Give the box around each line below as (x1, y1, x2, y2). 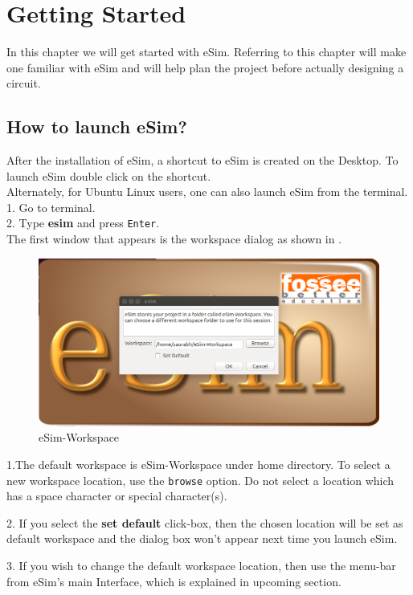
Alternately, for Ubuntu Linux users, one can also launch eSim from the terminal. (6, 183, 408, 200)
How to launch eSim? (6, 114, 187, 139)
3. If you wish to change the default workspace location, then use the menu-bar (6, 556, 396, 573)
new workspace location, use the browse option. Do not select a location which (6, 471, 395, 488)
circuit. (6, 75, 41, 92)
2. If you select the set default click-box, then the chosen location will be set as (6, 514, 403, 531)
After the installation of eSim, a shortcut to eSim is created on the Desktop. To (6, 152, 399, 169)
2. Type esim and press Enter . (6, 214, 160, 231)
